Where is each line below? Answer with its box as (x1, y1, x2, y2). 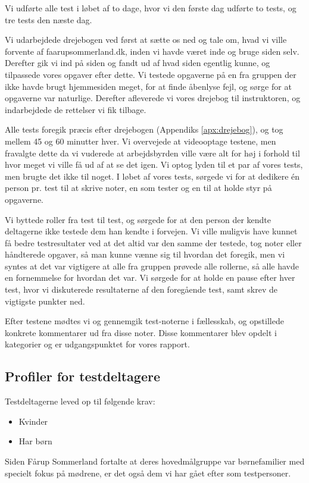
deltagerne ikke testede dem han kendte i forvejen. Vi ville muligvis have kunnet (5, 225, 298, 237)
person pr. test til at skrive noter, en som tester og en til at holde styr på (5, 181, 272, 194)
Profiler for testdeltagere (5, 367, 161, 385)
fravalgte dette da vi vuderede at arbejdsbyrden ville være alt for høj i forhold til (5, 146, 300, 159)
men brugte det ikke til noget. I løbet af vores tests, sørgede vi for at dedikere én (5, 170, 300, 182)
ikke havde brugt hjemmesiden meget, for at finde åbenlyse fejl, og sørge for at (5, 80, 292, 92)
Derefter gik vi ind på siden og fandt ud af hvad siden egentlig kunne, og (5, 57, 270, 69)
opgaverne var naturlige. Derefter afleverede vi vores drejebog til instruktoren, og (5, 92, 301, 104)
